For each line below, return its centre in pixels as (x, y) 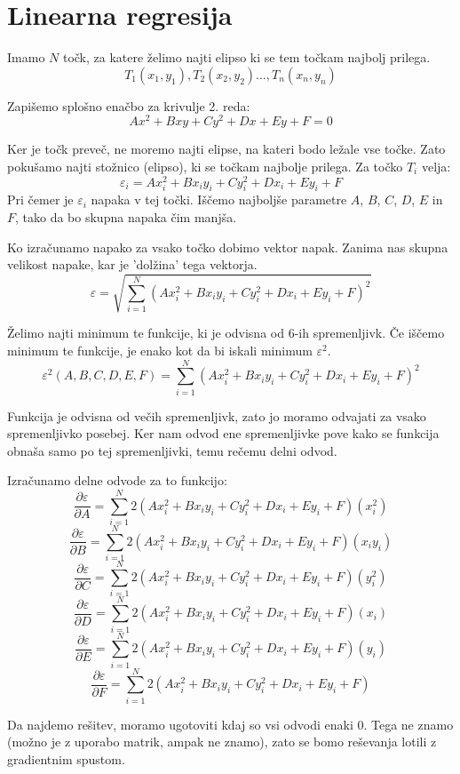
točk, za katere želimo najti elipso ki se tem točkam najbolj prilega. (246, 57)
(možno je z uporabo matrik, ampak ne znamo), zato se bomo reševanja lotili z (222, 742)
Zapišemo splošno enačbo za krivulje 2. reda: (129, 105)
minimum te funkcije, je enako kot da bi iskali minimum (160, 350)
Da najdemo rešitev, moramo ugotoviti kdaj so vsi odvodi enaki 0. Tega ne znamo (230, 724)
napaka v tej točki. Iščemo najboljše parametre (219, 199)
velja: (436, 166)
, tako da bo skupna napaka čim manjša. (126, 217)
